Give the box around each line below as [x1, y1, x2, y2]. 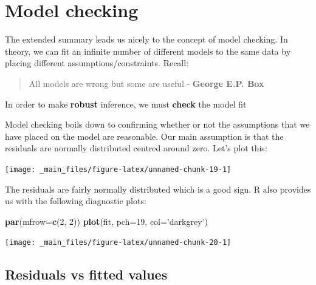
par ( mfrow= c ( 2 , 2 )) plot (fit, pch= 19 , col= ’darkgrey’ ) [5, 215, 208, 227]
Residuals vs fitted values [5, 265, 168, 284]
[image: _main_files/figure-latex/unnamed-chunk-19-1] [5, 165, 232, 174]
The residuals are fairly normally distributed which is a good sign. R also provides [5, 182, 311, 195]
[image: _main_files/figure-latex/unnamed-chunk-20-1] [5, 238, 232, 247]
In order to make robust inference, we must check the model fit [5, 97, 247, 110]
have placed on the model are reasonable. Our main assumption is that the [5, 129, 284, 142]
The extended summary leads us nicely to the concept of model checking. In [5, 33, 288, 46]
